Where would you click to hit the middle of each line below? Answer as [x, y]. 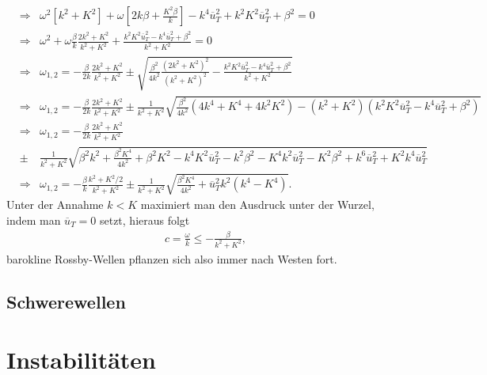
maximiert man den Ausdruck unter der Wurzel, [257, 205]
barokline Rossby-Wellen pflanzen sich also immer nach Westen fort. [172, 258]
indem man [34, 220]
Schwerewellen [66, 301]
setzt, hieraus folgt [145, 220]
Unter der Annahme [55, 205]
